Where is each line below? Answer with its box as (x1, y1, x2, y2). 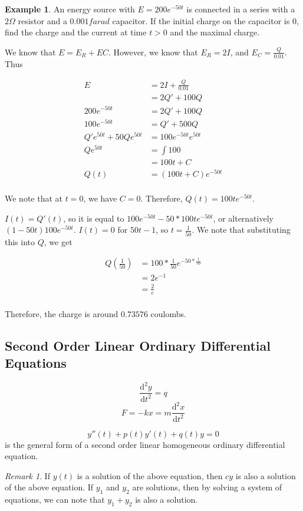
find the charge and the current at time (5, 26, 147, 38)
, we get (44, 235, 73, 248)
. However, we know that (108, 45, 198, 58)
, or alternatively (213, 212, 274, 224)
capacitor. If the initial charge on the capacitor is (112, 14, 290, 27)
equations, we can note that (5, 493, 105, 506)
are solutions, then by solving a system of (132, 481, 282, 493)
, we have (83, 192, 117, 205)
